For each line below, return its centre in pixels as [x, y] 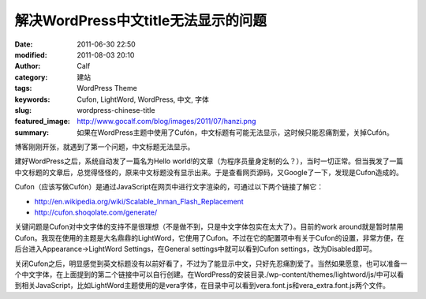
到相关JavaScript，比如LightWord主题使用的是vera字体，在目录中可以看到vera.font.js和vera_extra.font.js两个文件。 [202, 286]
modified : [31, 54]
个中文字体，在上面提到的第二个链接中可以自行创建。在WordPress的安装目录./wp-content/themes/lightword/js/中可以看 [209, 274]
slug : [23, 110]
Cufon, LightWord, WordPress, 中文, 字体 [143, 99]
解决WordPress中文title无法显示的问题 [141, 21]
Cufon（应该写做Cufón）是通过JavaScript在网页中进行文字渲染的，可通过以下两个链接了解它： [169, 187]
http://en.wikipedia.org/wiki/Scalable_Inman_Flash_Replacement [139, 201]
